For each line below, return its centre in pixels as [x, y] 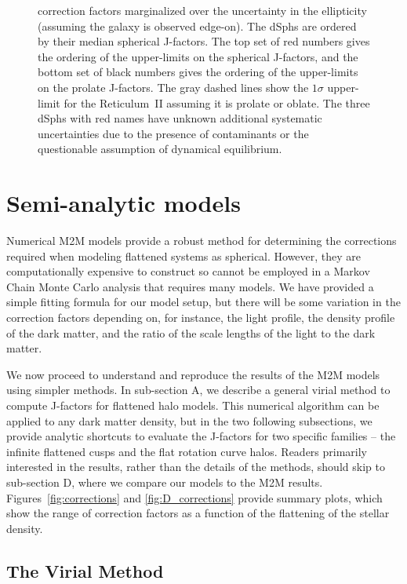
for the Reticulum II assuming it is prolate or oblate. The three [217, 102]
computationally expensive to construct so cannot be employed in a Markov [188, 271]
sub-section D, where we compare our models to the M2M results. [165, 482]
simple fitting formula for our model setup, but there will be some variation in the [203, 302]
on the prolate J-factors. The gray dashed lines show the [173, 87]
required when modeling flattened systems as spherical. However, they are [184, 255]
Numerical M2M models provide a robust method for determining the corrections [202, 241]
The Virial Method [85, 570]
